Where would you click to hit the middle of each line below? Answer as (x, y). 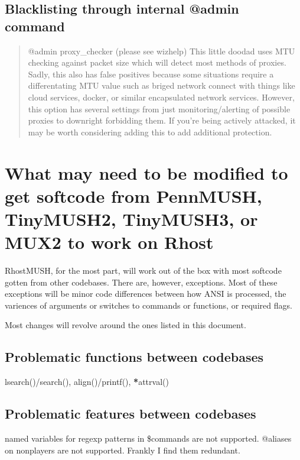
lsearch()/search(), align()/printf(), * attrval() (87, 382)
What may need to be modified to (146, 172)
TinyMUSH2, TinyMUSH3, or (131, 218)
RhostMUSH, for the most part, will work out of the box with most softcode (143, 271)
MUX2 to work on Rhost (109, 242)
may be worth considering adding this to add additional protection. (150, 132)
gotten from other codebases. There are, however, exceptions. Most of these (141, 282)
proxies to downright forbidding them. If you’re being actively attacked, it (162, 120)
